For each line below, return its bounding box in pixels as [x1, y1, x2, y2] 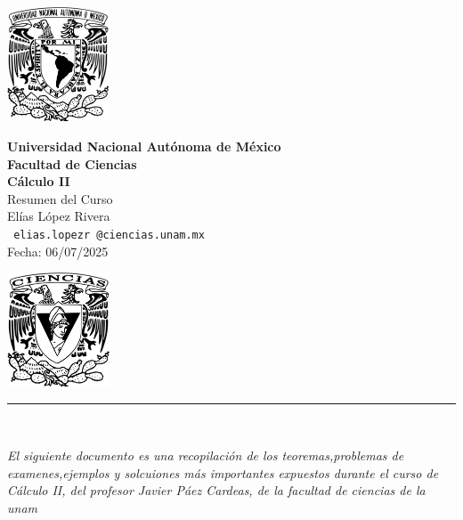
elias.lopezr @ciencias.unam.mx [13, 229, 205, 242]
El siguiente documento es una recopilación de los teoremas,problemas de [7, 446, 404, 464]
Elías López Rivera [7, 207, 110, 225]
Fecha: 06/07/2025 [7, 241, 109, 260]
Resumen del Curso [7, 189, 113, 207]
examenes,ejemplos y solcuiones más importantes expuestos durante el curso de [7, 463, 439, 482]
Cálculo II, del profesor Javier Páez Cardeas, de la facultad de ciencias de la [7, 481, 426, 500]
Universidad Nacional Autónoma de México [7, 137, 281, 156]
